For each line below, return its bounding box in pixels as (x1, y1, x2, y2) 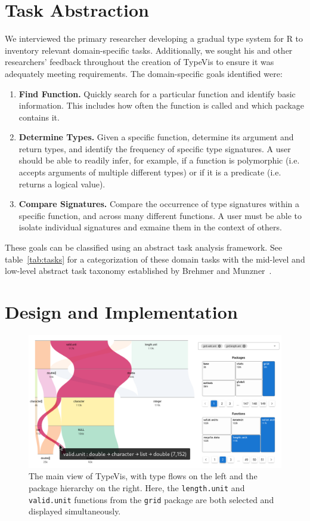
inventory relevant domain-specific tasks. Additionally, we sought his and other (5, 44, 293, 56)
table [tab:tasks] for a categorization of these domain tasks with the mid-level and (5, 252, 305, 265)
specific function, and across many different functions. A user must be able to (18, 209, 302, 221)
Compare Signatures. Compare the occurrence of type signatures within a (18, 198, 300, 210)
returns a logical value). (18, 177, 106, 190)
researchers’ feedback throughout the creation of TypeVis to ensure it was (5, 56, 274, 68)
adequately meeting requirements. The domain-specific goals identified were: (5, 67, 283, 79)
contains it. (18, 110, 60, 123)
